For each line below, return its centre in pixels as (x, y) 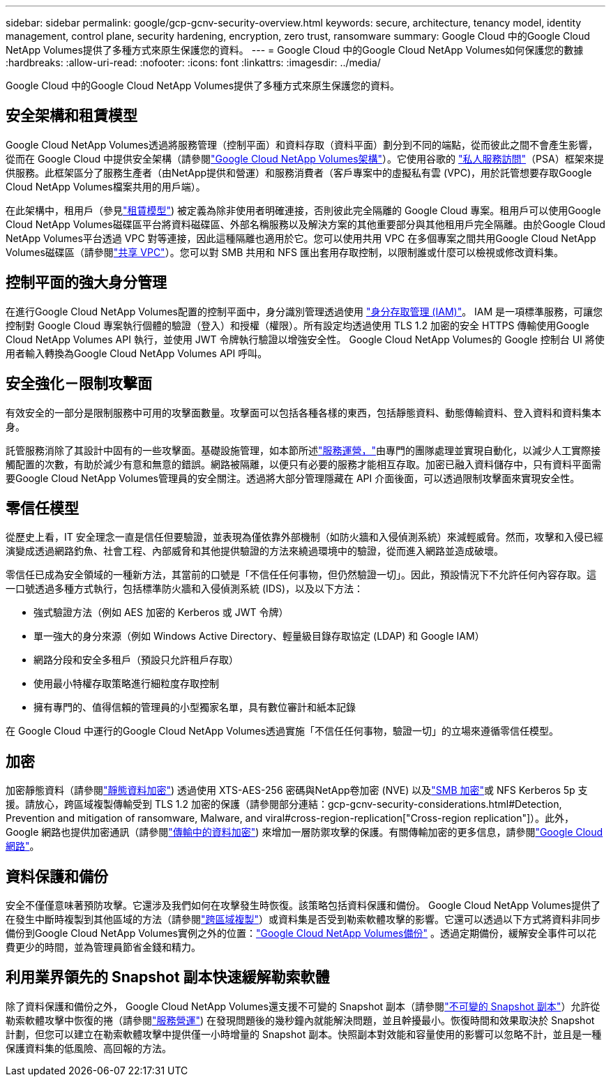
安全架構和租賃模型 (71, 116)
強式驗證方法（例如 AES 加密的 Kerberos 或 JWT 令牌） (161, 613)
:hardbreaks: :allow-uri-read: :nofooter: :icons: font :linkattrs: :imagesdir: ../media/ (193, 62)
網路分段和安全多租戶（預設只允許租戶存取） (136, 660)
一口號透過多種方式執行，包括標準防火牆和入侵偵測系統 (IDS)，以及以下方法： (184, 589)
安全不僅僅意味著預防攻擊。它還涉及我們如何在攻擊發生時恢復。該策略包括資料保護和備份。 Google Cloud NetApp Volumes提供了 (303, 906)
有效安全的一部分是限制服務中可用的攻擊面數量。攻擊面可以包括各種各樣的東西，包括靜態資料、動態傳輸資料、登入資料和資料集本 (303, 412)
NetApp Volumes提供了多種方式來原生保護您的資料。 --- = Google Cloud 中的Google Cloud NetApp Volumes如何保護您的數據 (295, 50)
